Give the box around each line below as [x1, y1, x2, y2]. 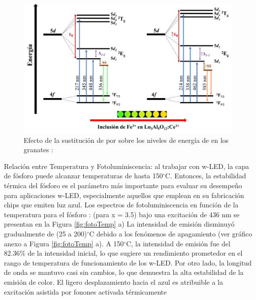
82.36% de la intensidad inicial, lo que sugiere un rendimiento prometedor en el [4, 248, 243, 258]
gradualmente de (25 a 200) [4, 229, 87, 239]
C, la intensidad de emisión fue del [126, 238, 230, 248]
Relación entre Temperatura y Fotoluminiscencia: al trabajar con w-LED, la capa [4, 161, 249, 171]
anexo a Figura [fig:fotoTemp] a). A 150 [4, 238, 124, 248]
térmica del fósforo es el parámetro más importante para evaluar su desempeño [4, 180, 242, 191]
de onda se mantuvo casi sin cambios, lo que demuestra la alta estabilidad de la [4, 267, 244, 277]
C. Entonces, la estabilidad [165, 170, 246, 181]
